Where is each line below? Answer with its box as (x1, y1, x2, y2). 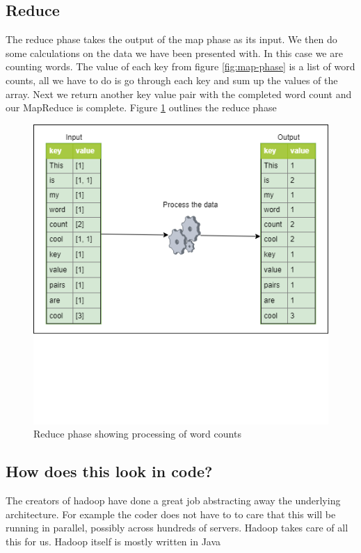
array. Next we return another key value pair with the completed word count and (6, 86, 352, 101)
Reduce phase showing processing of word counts (33, 426, 241, 441)
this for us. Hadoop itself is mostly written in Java (6, 534, 221, 548)
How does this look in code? (6, 460, 213, 482)
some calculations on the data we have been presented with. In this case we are (6, 45, 343, 60)
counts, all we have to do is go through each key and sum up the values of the (6, 72, 338, 87)
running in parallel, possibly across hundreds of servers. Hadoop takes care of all (6, 520, 348, 535)
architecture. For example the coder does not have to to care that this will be (6, 506, 336, 521)
